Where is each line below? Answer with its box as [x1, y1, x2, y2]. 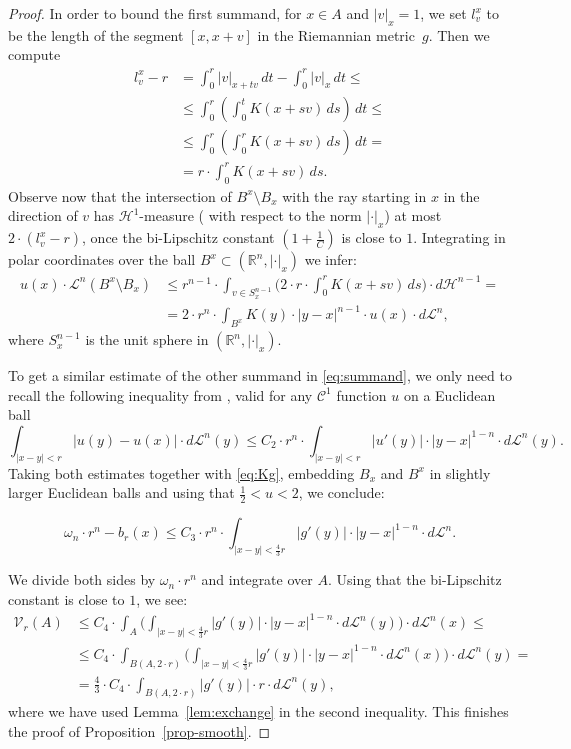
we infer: [304, 249, 357, 270]
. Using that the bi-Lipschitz [327, 569, 502, 590]
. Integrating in [413, 227, 506, 248]
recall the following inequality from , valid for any [8, 384, 313, 405]
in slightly [429, 462, 491, 483]
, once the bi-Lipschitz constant [82, 227, 275, 248]
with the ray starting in [282, 185, 427, 206]
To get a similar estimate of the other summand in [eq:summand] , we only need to [8, 365, 512, 386]
